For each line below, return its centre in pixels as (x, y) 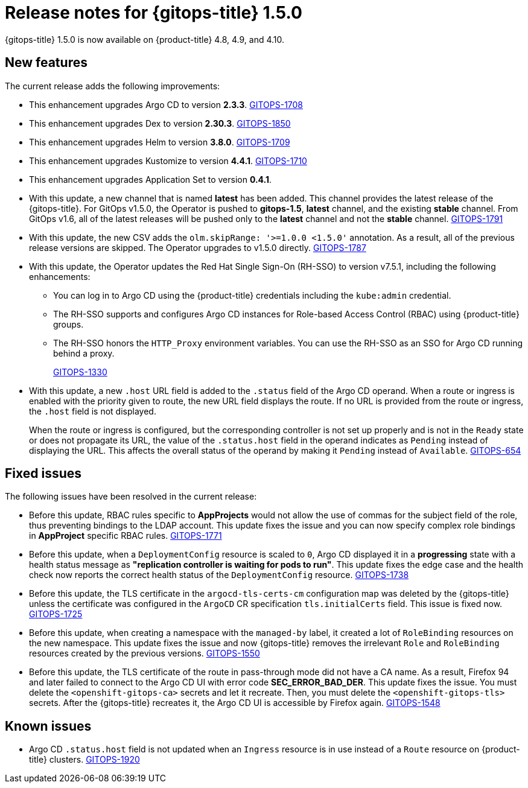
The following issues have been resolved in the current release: (131, 497)
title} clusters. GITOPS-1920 (84, 760)
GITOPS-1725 (56, 614)
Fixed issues (43, 474)
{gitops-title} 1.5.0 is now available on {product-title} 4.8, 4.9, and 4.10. (145, 39)
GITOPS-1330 (80, 372)
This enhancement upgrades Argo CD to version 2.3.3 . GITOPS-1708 (166, 104)
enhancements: (60, 276)
